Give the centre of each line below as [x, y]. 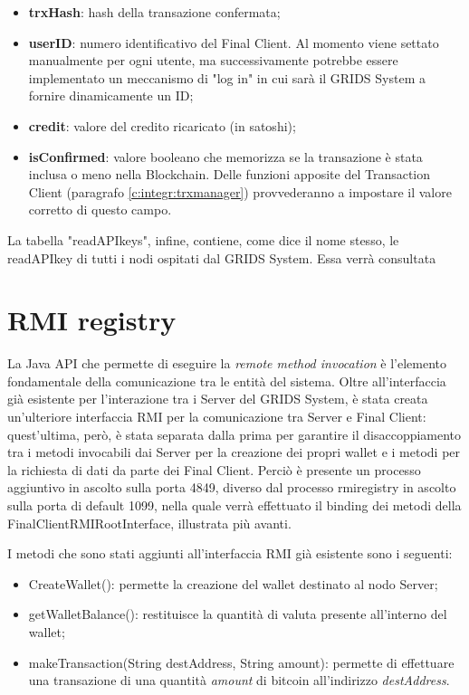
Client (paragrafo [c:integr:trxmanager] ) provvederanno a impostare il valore [240, 191]
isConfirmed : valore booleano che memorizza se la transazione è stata [225, 156]
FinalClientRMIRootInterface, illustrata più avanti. [149, 523]
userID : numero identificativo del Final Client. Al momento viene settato [234, 42]
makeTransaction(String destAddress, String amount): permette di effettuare [241, 662]
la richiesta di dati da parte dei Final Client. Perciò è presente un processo [214, 469]
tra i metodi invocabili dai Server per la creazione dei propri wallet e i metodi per [234, 452]
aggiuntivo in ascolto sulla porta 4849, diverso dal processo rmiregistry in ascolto [232, 487]
